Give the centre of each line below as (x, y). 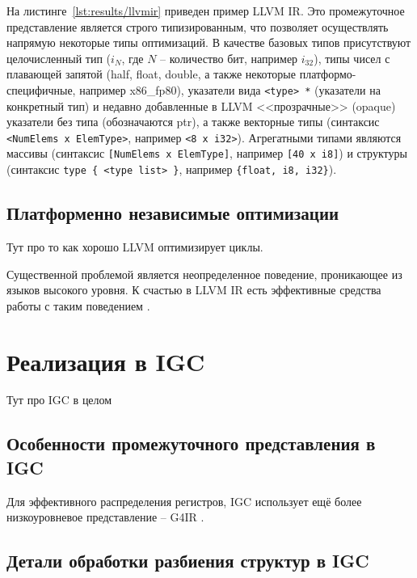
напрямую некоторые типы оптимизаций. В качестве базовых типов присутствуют (209, 42)
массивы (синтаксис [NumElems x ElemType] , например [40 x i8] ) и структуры (207, 153)
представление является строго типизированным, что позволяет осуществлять (198, 26)
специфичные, (41, 89)
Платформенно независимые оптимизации (173, 213)
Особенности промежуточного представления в (191, 443)
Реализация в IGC (106, 361)
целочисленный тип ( (59, 58)
